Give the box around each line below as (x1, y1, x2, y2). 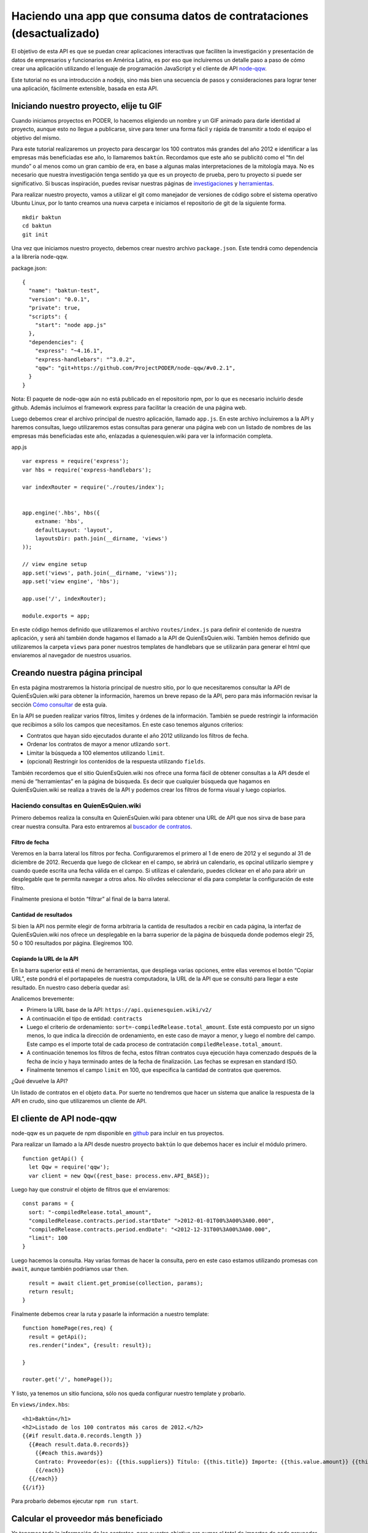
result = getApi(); (28, 1333, 87, 1340)
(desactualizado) (11, 26, 100, 40)
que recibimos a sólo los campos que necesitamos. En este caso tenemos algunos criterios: (11, 721, 243, 728)
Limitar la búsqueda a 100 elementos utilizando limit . (26, 749, 165, 757)
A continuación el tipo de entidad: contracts (26, 1015, 142, 1022)
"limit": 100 (28, 1234, 68, 1241)
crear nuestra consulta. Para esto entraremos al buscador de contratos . (11, 822, 193, 830)
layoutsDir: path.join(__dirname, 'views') (34, 535, 168, 542)
